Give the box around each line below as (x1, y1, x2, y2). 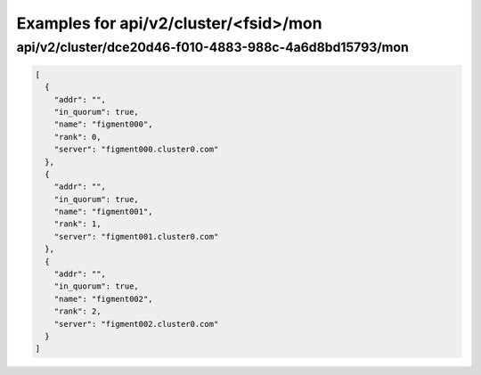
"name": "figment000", (53, 119, 153, 129)
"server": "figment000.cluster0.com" (53, 144, 219, 155)
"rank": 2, (53, 306, 102, 316)
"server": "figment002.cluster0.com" (53, 319, 219, 329)
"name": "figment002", (53, 294, 153, 304)
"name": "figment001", (53, 207, 153, 217)
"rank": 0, (53, 132, 102, 142)
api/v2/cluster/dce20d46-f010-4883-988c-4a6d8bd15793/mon (16, 39, 409, 55)
